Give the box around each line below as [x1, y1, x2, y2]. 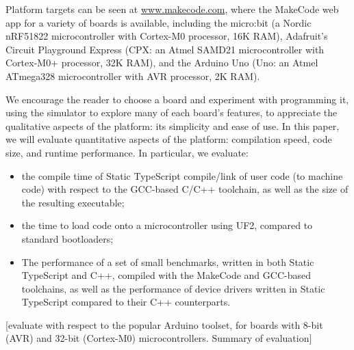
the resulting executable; [21, 195, 125, 209]
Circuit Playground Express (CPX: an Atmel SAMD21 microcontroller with [5, 42, 325, 56]
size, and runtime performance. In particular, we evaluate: [5, 145, 249, 159]
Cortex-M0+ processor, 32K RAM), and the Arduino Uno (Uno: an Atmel [5, 55, 318, 70]
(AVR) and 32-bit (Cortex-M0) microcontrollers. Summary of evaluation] [5, 331, 312, 345]
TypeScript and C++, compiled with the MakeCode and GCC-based [21, 268, 311, 282]
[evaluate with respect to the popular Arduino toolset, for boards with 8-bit [5, 317, 323, 332]
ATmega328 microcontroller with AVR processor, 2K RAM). [5, 68, 260, 83]
